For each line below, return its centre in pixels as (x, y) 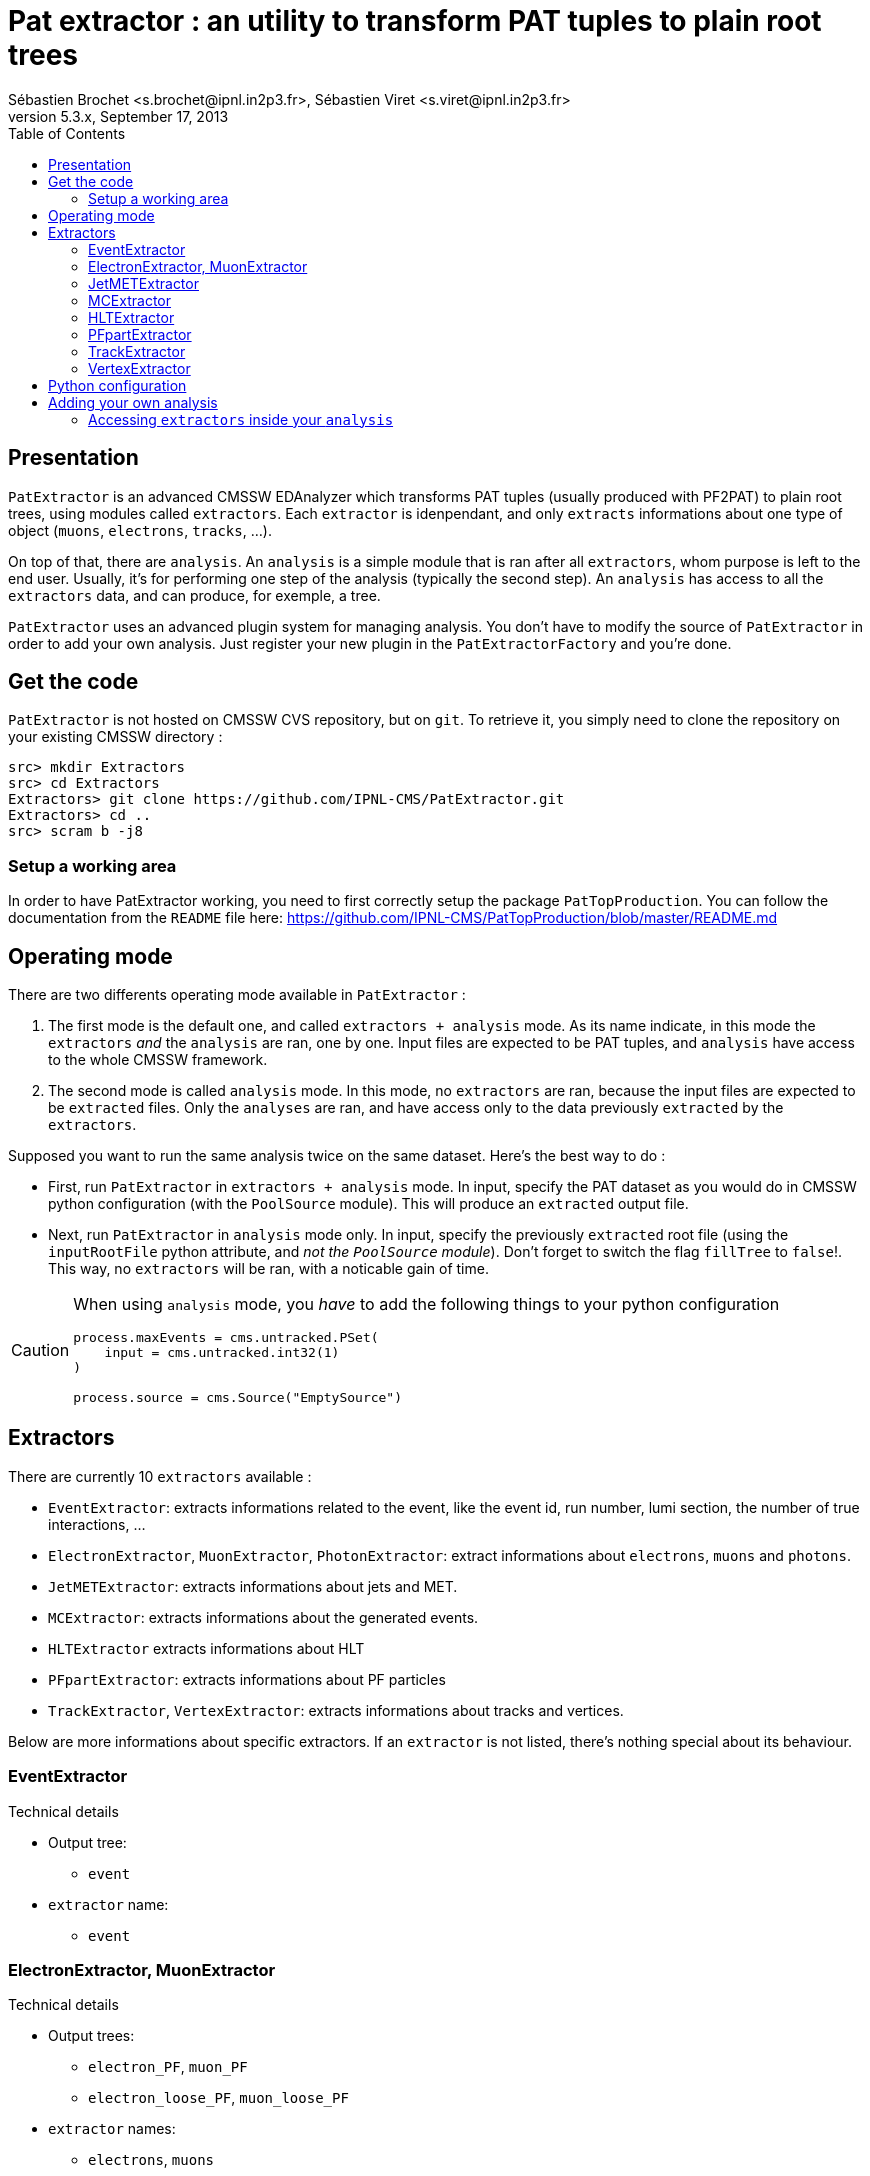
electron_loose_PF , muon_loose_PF (218, 2098)
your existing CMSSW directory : (115, 737)
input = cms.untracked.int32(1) (222, 1353)
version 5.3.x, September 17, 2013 (118, 116)
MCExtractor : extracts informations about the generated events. (263, 1617)
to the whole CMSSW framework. (158, 1060)
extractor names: (112, 2129)
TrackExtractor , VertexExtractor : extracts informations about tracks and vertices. (336, 1710)
